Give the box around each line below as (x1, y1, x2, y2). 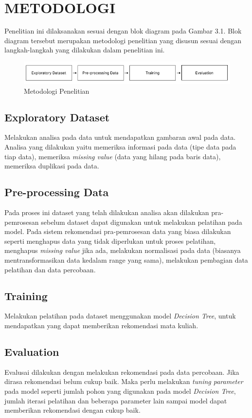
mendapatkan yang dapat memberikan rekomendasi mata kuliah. (4, 320, 198, 330)
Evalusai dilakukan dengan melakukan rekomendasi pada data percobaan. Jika (4, 367, 239, 377)
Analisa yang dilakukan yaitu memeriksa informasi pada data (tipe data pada (4, 142, 236, 152)
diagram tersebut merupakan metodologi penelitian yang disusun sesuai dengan (4, 35, 242, 45)
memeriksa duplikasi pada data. (4, 161, 99, 171)
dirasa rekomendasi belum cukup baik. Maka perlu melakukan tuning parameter (4, 376, 243, 386)
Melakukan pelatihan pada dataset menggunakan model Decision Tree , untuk (4, 311, 236, 321)
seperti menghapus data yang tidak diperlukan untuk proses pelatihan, (4, 235, 216, 246)
